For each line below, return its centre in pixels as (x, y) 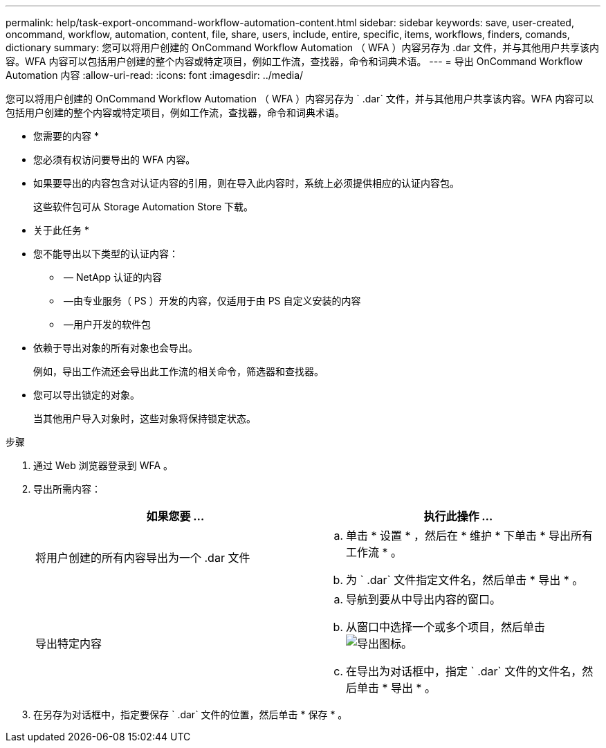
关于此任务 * (61, 230)
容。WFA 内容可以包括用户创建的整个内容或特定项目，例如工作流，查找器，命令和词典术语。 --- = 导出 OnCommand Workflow (294, 61)
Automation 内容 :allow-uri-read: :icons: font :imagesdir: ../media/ (155, 75)
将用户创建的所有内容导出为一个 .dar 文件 (143, 558)
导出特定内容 (69, 644)
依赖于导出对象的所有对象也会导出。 (116, 348)
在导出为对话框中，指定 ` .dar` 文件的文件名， (464, 671)
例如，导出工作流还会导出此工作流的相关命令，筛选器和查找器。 (178, 371)
